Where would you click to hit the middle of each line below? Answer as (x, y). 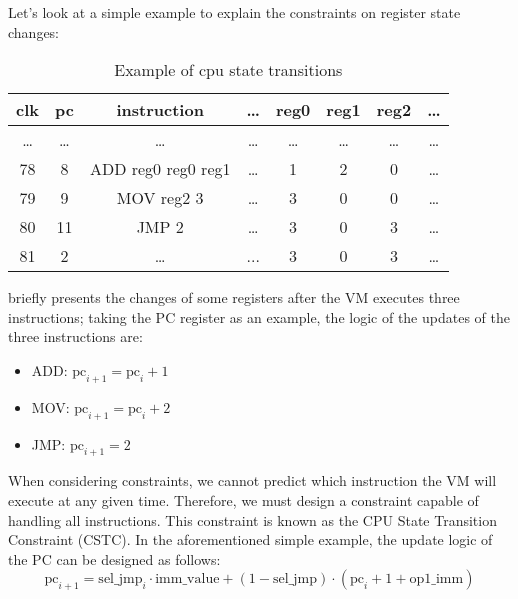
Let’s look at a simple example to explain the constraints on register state (234, 12)
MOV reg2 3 (160, 198)
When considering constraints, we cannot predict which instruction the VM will (252, 480)
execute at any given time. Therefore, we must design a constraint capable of (243, 499)
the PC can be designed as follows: (114, 558)
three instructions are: (75, 336)
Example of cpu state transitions (228, 70)
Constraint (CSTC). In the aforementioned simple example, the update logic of (250, 539)
